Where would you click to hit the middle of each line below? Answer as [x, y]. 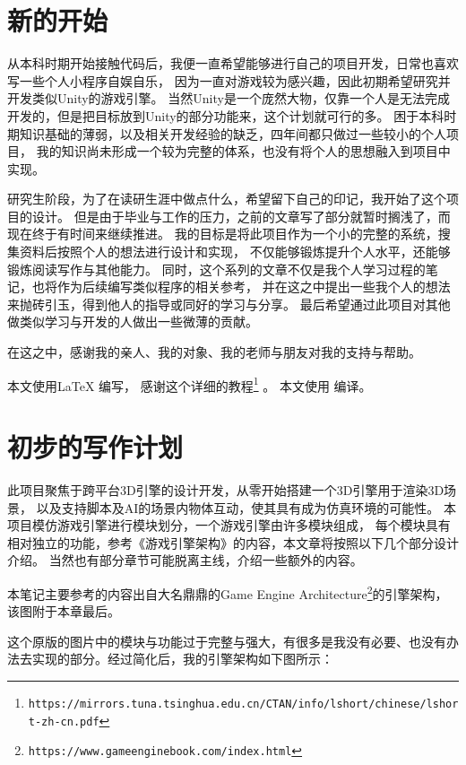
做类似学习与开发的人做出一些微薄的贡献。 [133, 322]
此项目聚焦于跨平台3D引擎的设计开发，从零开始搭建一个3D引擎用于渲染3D [226, 490]
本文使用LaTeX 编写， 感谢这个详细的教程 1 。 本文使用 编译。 [190, 384]
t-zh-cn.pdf [64, 722]
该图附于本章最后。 [64, 611]
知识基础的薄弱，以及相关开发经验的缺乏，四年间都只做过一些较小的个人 [233, 133]
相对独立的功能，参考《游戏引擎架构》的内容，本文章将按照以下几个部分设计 [233, 542]
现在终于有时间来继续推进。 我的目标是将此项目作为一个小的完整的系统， [223, 234]
